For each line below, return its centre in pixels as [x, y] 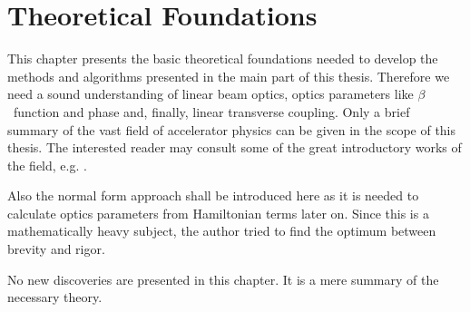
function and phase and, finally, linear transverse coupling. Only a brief [211, 111]
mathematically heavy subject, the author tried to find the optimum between [222, 231]
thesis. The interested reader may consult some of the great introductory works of [235, 147]
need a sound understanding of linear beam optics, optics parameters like [211, 94]
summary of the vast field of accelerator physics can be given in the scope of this [232, 129]
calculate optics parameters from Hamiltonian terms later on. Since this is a [218, 213]
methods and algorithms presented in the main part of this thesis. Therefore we [229, 76]
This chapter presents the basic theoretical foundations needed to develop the [223, 58]
